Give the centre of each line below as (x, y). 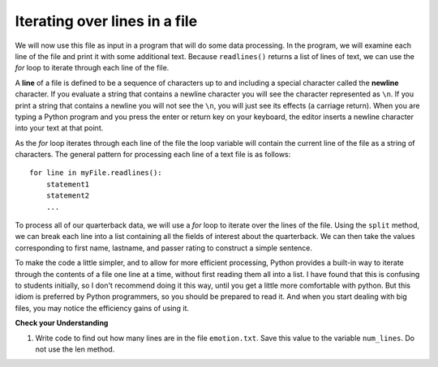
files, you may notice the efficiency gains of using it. (102, 308)
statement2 (68, 196)
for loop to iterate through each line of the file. (92, 68)
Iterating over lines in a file (106, 21)
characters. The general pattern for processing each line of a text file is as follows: (153, 155)
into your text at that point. (59, 128)
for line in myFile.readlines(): (96, 173)
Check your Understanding (62, 323)
